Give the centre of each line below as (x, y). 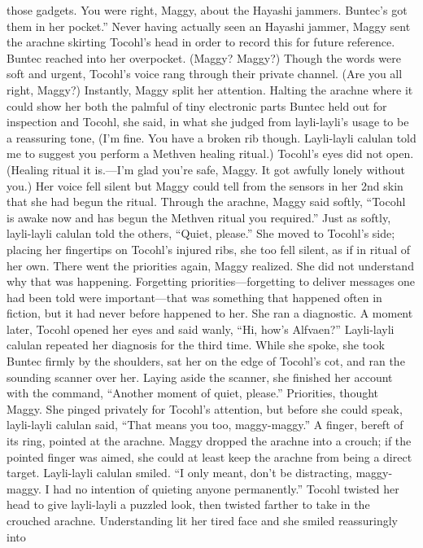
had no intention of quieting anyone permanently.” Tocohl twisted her (226, 488)
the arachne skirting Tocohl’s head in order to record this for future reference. (201, 42)
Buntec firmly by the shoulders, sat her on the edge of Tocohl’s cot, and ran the (206, 361)
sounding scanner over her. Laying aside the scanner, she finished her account (200, 377)
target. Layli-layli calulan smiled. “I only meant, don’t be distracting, (179, 473)
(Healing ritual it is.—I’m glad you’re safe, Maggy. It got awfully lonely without (206, 169)
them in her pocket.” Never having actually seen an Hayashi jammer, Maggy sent (209, 26)
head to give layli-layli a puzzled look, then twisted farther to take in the (188, 504)
